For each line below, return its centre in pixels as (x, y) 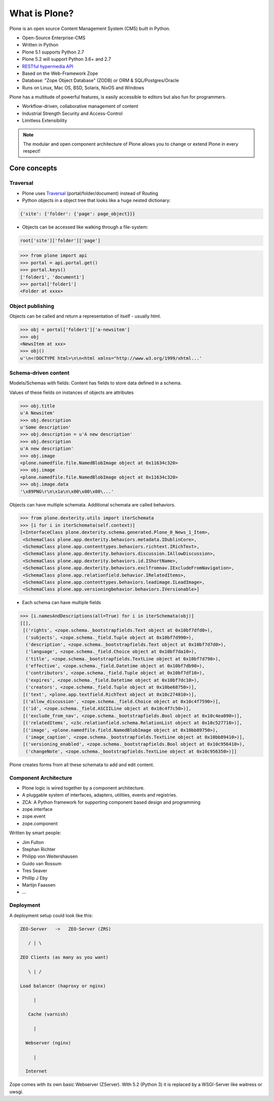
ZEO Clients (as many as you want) (64, 957)
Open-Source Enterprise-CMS (54, 38)
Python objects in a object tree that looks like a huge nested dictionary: (96, 200)
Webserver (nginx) (48, 1043)
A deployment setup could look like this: (51, 915)
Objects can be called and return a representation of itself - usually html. (85, 316)
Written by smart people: (35, 833)
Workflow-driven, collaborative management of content (80, 106)
